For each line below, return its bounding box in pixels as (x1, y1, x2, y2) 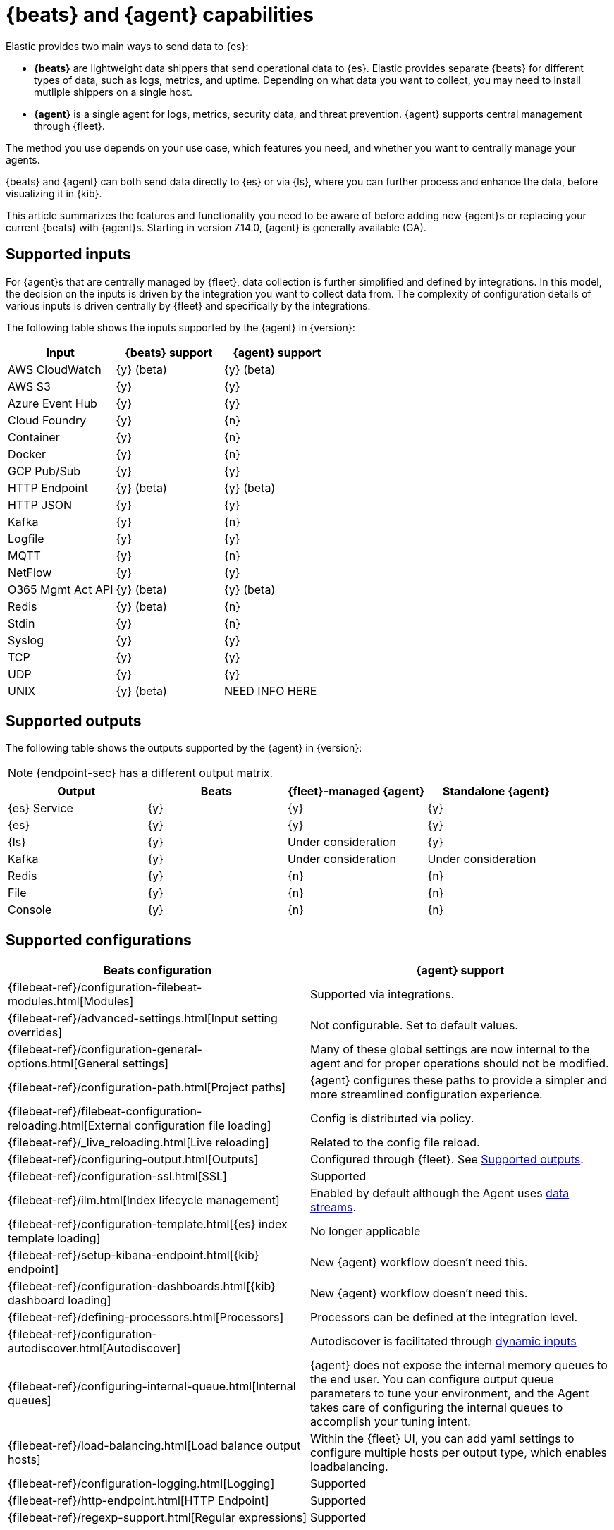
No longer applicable (310, 1224, 421, 1239)
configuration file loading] (134, 1118, 271, 1133)
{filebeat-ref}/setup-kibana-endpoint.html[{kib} (8, 1248, 259, 1263)
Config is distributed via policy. (310, 1111, 474, 1126)
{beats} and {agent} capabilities (6, 3, 314, 27)
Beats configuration (103, 963, 212, 978)
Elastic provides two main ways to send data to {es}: (6, 39, 249, 52)
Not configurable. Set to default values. (310, 1018, 518, 1033)
